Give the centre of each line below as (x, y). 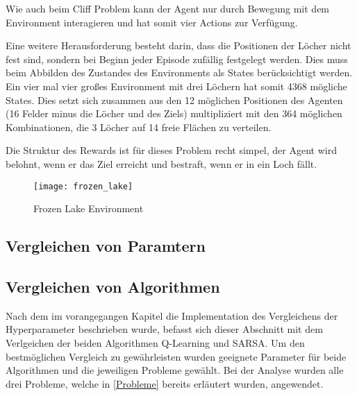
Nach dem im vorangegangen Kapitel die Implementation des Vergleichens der (172, 315)
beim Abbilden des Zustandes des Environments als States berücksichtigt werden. (179, 72)
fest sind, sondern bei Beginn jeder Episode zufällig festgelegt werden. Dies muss (177, 59)
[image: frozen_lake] (83, 186)
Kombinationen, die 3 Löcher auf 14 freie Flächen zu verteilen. (139, 127)
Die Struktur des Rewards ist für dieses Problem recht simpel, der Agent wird (171, 150)
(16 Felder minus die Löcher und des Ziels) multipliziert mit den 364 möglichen (174, 113)
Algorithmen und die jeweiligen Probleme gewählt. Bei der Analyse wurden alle (175, 370)
